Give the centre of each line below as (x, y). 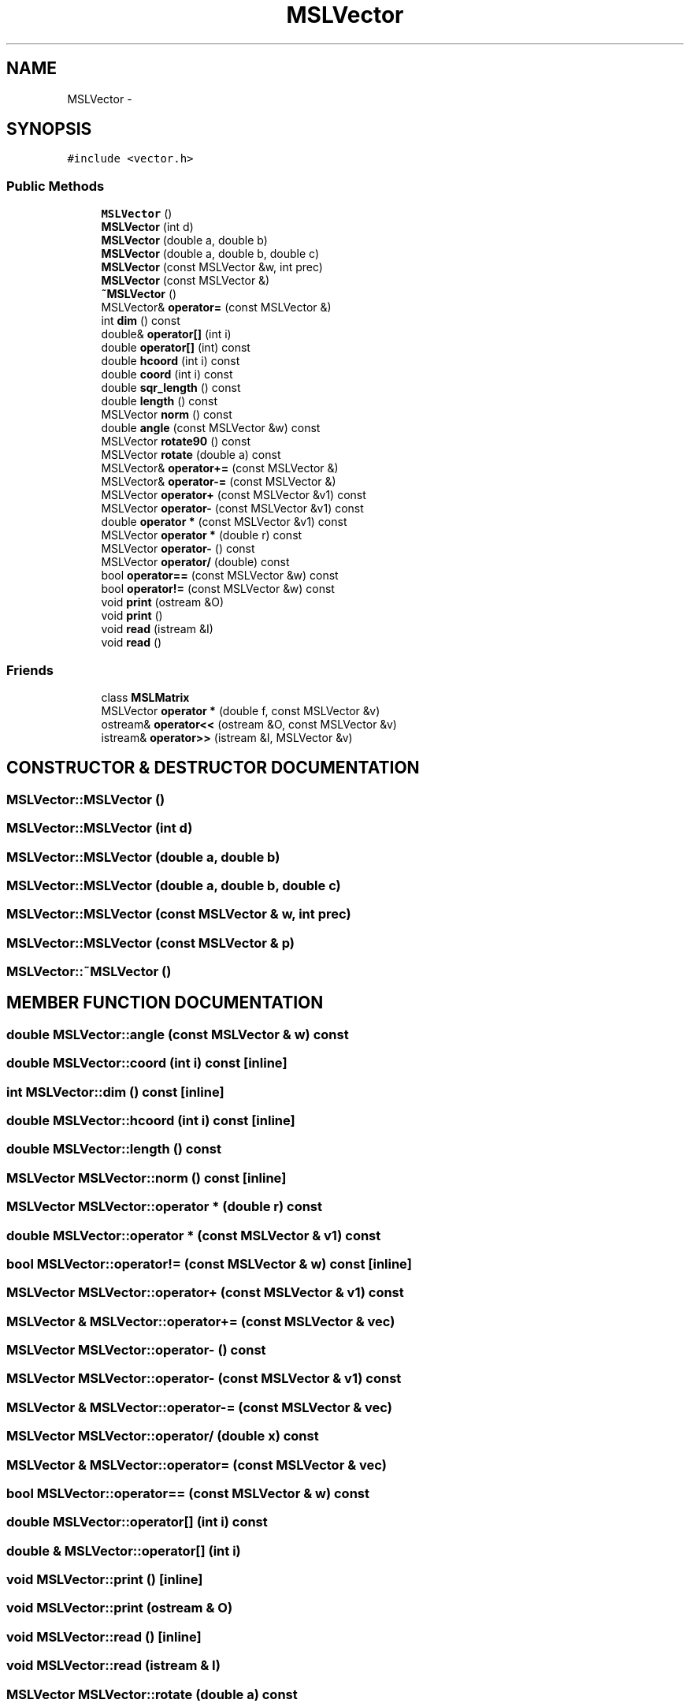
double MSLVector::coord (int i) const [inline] (147, 1063)
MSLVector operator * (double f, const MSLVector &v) (241, 710)
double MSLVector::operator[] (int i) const (137, 1522)
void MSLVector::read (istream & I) (113, 1666)
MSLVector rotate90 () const (176, 442)
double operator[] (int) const (176, 348)
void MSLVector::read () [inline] (104, 1636)
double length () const (160, 401)
